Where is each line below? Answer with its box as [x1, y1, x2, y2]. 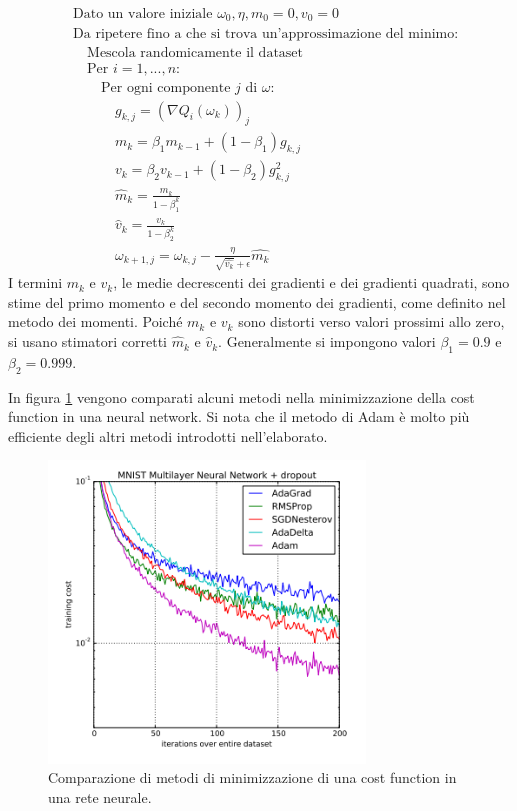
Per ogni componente [101, 80, 231, 95]
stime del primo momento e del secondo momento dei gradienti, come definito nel [8, 291, 506, 312]
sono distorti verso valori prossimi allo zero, [238, 311, 505, 332]
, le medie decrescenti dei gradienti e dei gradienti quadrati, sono [113, 272, 510, 293]
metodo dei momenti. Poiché [8, 311, 183, 332]
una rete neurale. [48, 786, 152, 807]
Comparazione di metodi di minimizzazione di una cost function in [48, 767, 457, 788]
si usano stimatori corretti [8, 331, 168, 352]
